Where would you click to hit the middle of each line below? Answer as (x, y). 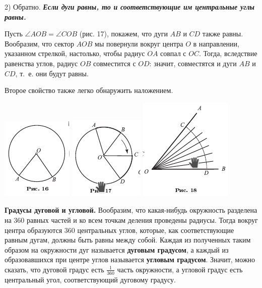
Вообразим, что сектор (39, 43)
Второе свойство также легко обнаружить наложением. (89, 90)
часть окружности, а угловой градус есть (180, 269)
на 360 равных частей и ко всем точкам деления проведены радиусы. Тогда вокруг (131, 220)
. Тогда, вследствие (228, 53)
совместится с (114, 63)
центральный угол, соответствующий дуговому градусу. (90, 279)
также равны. (223, 34)
